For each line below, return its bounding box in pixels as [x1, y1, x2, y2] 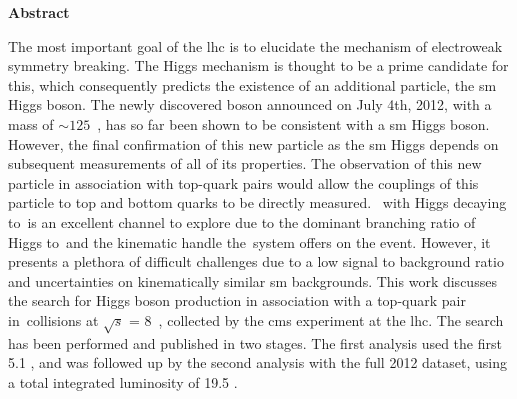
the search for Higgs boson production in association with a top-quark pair [8, 290, 466, 311]
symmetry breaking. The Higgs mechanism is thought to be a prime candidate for [8, 55, 509, 76]
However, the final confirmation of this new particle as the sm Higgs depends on [8, 133, 499, 154]
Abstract [8, 2, 70, 22]
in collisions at [8, 309, 99, 330]
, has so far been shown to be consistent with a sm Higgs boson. [97, 113, 490, 134]
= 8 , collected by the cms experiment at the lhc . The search [129, 309, 504, 330]
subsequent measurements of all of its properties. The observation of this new [8, 153, 482, 174]
